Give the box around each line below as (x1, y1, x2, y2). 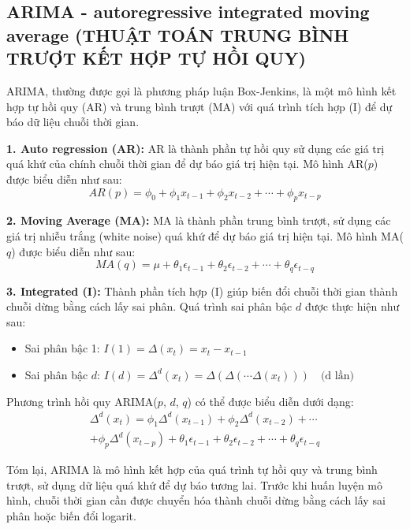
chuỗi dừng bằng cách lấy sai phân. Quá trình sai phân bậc (6, 298, 293, 315)
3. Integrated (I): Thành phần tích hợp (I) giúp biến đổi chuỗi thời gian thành (6, 282, 398, 299)
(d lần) (320, 370, 354, 382)
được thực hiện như (304, 298, 400, 315)
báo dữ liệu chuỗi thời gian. (6, 114, 140, 130)
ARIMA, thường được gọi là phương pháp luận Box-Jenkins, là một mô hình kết (6, 82, 397, 99)
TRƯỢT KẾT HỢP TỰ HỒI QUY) (6, 46, 306, 70)
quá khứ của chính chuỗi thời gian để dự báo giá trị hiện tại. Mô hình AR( (6, 155, 368, 172)
